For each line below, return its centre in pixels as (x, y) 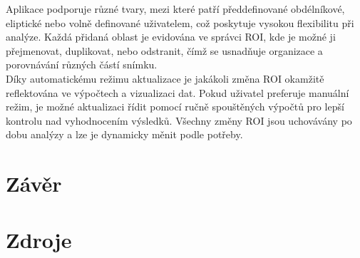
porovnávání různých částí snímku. (82, 64)
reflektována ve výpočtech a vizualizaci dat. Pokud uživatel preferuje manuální (178, 92)
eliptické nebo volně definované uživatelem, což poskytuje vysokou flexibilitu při (180, 22)
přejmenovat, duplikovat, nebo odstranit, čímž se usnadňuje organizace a (164, 50)
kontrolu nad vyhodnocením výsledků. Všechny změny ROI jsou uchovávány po (179, 120)
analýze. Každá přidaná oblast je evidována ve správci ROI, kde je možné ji (171, 37)
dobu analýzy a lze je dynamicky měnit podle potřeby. (124, 134)
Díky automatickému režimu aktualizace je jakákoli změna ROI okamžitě (165, 78)
